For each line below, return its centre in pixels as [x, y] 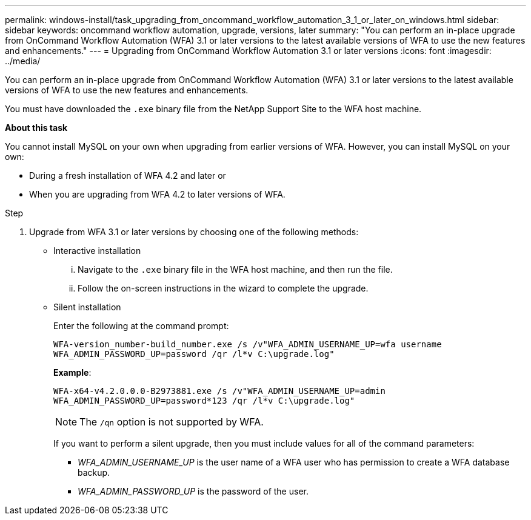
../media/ [23, 61]
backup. [94, 472]
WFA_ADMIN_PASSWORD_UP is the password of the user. [193, 491]
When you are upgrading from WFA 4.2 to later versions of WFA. [157, 194]
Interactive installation [97, 251]
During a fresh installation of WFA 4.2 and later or [128, 175]
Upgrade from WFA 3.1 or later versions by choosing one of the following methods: [194, 232]
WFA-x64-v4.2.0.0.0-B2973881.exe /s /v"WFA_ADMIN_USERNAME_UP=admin [219, 391]
